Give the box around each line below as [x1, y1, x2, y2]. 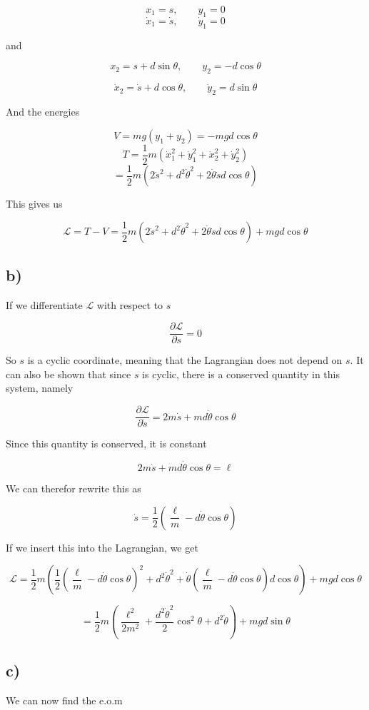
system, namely [6, 380, 74, 395]
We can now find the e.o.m [6, 692, 123, 707]
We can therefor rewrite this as [6, 480, 141, 495]
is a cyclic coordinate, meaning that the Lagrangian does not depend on [27, 353, 343, 367]
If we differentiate [6, 297, 83, 312]
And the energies [6, 104, 80, 119]
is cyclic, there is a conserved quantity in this [142, 366, 340, 381]
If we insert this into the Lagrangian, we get [6, 539, 198, 554]
